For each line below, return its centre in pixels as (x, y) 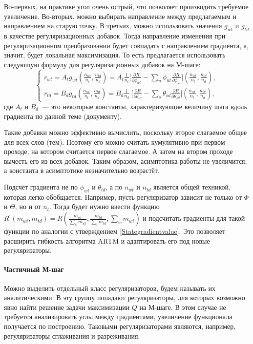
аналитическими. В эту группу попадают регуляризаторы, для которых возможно (125, 297)
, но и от (28, 206)
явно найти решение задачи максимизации (67, 307)
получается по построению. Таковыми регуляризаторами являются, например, (120, 326)
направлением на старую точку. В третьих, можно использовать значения (113, 26)
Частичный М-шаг (34, 269)
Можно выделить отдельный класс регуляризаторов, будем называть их (110, 288)
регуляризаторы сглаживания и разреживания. (72, 335)
